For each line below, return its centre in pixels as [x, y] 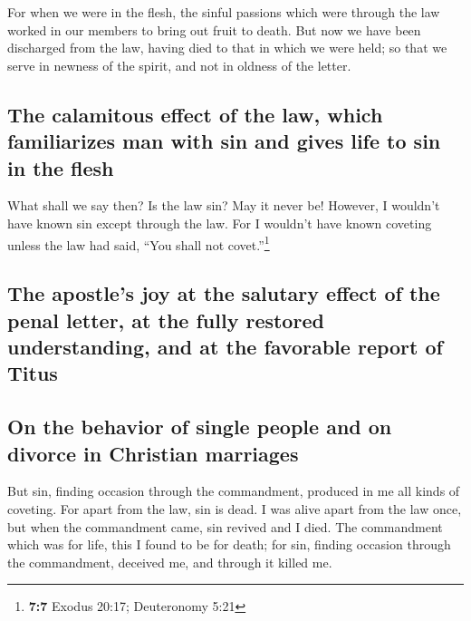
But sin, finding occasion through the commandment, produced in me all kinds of [234, 491]
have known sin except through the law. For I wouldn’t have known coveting [220, 223]
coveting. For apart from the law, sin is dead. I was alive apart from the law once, [235, 508]
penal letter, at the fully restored [166, 320]
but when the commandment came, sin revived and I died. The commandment [225, 526]
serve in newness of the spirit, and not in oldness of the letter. [179, 65]
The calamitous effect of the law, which [195, 114]
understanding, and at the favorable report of [225, 346]
